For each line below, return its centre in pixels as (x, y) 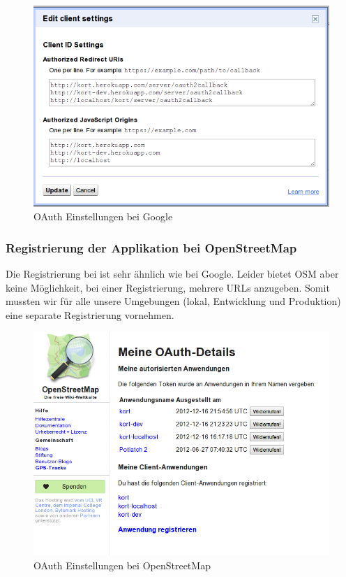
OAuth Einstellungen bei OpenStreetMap (122, 565)
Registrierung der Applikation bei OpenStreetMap (151, 247)
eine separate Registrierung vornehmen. (90, 314)
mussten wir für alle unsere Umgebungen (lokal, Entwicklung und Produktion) (173, 301)
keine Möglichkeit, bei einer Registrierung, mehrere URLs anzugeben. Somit (168, 287)
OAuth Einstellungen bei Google (103, 216)
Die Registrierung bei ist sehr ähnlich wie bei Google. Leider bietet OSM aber (172, 274)
